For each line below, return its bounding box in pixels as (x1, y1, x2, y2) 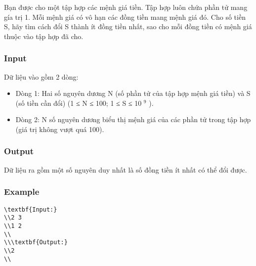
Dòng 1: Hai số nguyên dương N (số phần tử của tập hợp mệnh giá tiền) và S (15, 88, 251, 98)
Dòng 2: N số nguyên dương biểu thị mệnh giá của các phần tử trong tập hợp (15, 114, 251, 125)
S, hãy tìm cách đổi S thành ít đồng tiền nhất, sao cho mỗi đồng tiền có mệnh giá (4, 21, 252, 32)
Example (4, 185, 40, 198)
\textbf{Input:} (4, 206, 57, 213)
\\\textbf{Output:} (4, 239, 68, 246)
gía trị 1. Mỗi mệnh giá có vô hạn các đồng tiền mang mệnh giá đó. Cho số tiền (4, 11, 246, 22)
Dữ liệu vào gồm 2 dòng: (4, 71, 79, 82)
